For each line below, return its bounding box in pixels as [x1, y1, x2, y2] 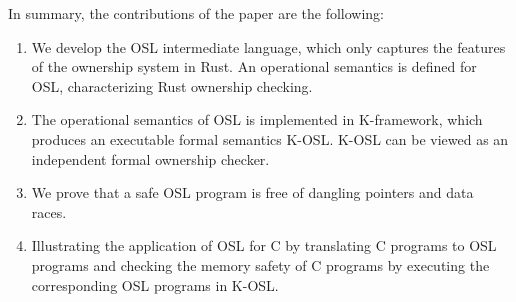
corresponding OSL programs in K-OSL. [31, 274, 279, 295]
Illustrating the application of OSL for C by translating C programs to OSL [31, 235, 497, 256]
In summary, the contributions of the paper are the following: [8, 3, 385, 23]
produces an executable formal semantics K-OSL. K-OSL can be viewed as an [31, 128, 509, 149]
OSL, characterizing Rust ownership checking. [31, 75, 313, 96]
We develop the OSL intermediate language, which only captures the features [31, 36, 506, 57]
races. [31, 201, 67, 222]
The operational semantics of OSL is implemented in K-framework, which [31, 109, 483, 130]
